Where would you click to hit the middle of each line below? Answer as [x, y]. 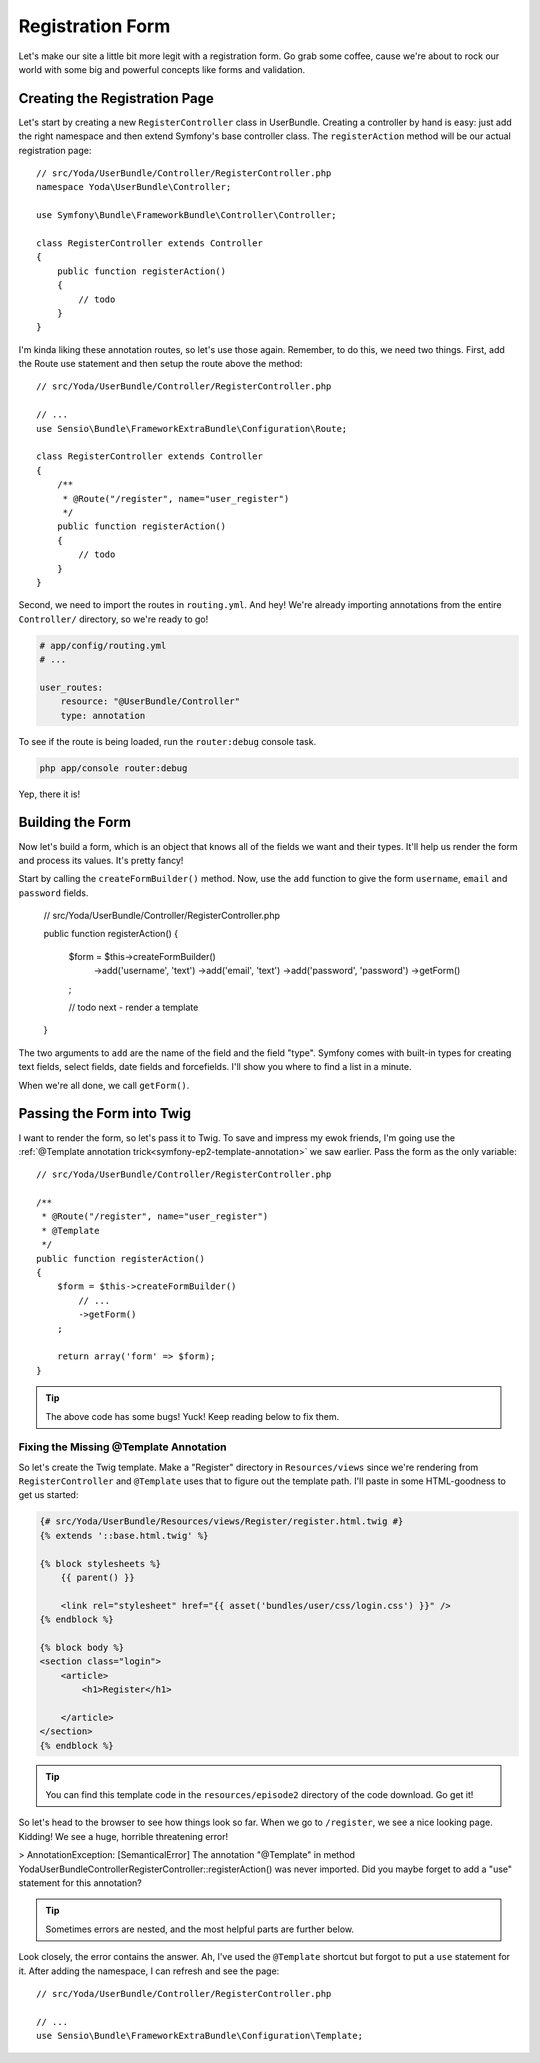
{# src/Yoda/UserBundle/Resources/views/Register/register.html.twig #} [221, 1521]
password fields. [53, 892]
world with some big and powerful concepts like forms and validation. [162, 69]
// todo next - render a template [133, 1007]
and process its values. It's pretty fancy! [101, 860]
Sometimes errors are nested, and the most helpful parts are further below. [200, 1929]
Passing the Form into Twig [105, 1113]
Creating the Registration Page [116, 98]
